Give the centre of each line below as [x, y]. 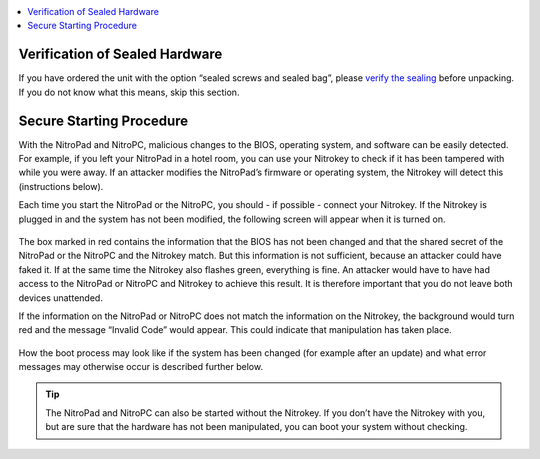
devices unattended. [61, 297]
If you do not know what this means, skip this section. [129, 92]
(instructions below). [61, 186]
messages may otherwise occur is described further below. [141, 367]
